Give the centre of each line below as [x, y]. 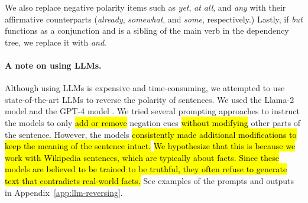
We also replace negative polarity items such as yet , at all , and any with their [145, 7]
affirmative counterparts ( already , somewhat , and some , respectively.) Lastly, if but [154, 19]
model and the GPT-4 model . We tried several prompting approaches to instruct [152, 111]
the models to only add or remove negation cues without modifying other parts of [153, 122]
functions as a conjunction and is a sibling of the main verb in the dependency [147, 30]
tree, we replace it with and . [56, 42]
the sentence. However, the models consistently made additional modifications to [151, 134]
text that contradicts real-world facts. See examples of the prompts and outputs [149, 180]
